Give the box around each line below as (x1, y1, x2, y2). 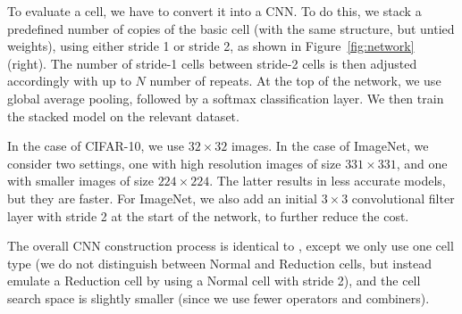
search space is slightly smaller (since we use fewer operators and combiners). (7, 288, 430, 307)
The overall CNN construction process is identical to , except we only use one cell (7, 236, 454, 255)
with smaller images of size (7, 171, 154, 190)
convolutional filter (351, 188, 455, 207)
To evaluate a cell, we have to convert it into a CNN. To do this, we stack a (7, 2, 422, 20)
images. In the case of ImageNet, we (231, 136, 429, 155)
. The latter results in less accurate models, (209, 171, 446, 190)
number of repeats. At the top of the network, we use (149, 71, 441, 90)
